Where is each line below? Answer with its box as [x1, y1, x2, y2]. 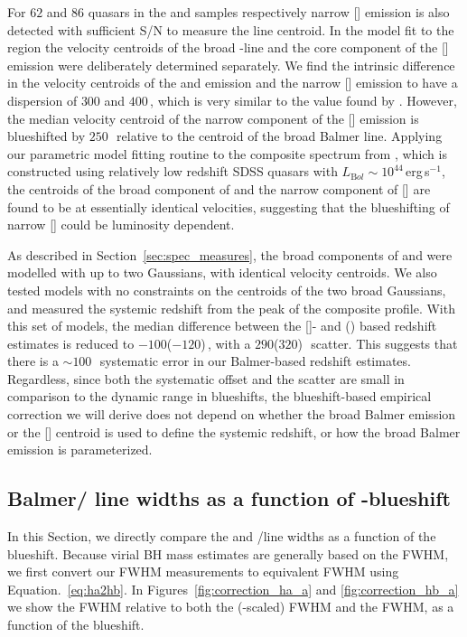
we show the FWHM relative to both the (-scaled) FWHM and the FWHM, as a [7, 597, 454, 616]
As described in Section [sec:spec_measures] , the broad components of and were [7, 245, 453, 264]
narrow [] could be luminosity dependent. [7, 215, 235, 234]
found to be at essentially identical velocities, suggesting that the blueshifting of [7, 197, 450, 216]
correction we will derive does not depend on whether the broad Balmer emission [7, 405, 456, 424]
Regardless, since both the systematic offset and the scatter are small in [7, 369, 405, 388]
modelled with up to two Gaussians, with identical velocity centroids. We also [7, 263, 437, 282]
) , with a [201, 333, 251, 352]
